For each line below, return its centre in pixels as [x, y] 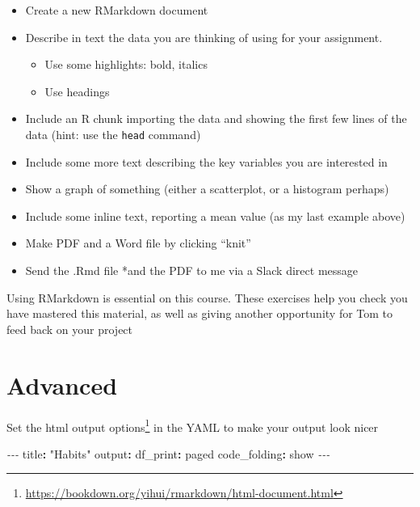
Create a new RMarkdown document [117, 10]
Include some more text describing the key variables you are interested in [206, 161]
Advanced [62, 384]
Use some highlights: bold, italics [126, 64]
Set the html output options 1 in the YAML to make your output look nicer [193, 425]
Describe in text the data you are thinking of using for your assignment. [204, 37]
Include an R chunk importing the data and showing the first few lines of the [216, 118]
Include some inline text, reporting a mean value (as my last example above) [215, 215]
